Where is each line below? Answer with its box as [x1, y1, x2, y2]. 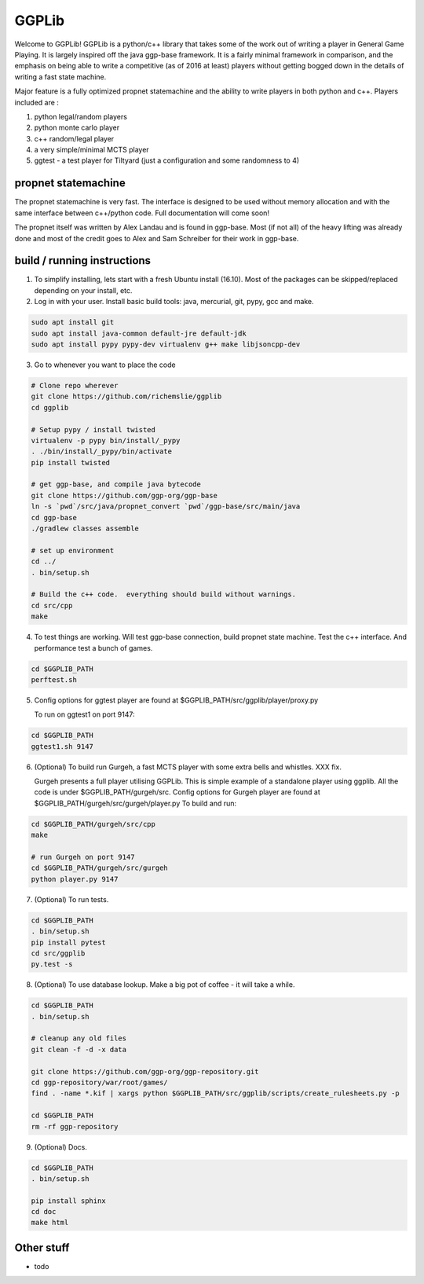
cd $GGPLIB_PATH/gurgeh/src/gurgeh [31, 864, 168, 872]
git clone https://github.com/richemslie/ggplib [31, 392, 222, 401]
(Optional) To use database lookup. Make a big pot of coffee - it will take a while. [34, 980, 295, 989]
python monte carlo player [34, 123, 120, 133]
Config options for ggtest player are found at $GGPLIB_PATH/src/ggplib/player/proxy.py [34, 695, 319, 705]
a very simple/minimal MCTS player [34, 145, 149, 155]
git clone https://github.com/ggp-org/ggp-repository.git [31, 1067, 259, 1076]
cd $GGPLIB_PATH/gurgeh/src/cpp [31, 820, 156, 828]
